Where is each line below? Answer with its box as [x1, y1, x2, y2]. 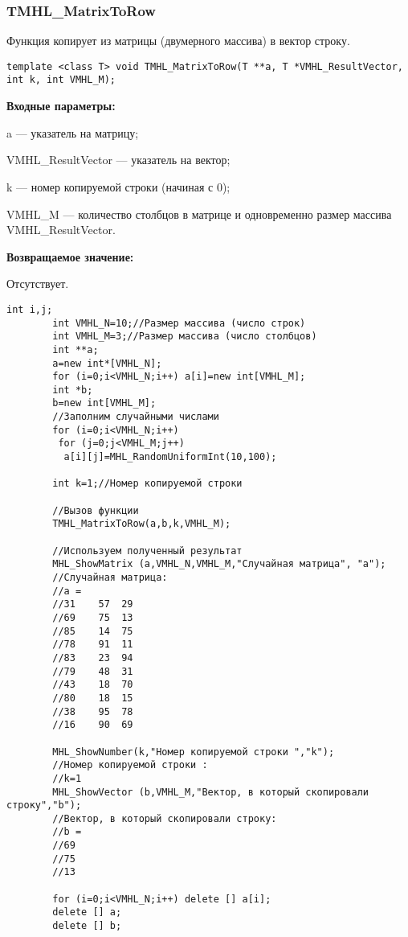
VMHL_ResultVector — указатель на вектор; [6, 151, 231, 168]
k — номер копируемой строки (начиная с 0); [6, 178, 231, 195]
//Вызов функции [52, 504, 139, 516]
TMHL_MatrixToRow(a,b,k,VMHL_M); [52, 518, 231, 530]
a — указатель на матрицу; [6, 124, 139, 141]
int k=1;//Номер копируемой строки [52, 478, 243, 490]
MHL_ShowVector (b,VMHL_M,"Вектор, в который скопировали [52, 786, 369, 798]
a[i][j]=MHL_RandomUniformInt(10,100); [63, 451, 277, 463]
